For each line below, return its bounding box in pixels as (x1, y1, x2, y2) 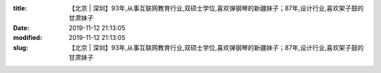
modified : (13, 34, 42, 42)
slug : (13, 43, 28, 52)
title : (13, 4, 28, 12)
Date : (13, 23, 30, 32)
